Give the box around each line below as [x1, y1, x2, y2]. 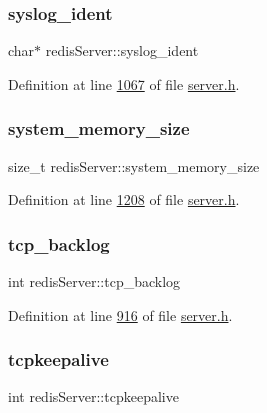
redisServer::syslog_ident [45, 40, 199, 61]
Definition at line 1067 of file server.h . [8, 73, 240, 94]
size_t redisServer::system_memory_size [8, 155, 260, 176]
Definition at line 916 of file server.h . [8, 304, 233, 325]
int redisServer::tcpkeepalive [8, 386, 179, 407]
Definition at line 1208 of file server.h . [8, 189, 240, 210]
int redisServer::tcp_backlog [8, 271, 181, 292]
